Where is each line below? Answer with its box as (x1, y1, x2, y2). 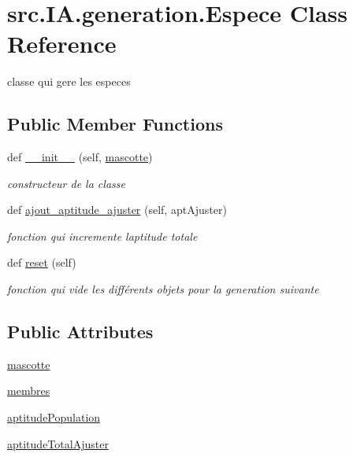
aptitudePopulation (7, 409, 101, 426)
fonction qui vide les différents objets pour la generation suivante (7, 281, 319, 297)
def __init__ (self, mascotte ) (7, 149, 153, 165)
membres (7, 382, 50, 399)
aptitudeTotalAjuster (7, 435, 109, 451)
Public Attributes (7, 319, 154, 344)
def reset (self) (7, 254, 76, 271)
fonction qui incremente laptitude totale (7, 227, 198, 244)
